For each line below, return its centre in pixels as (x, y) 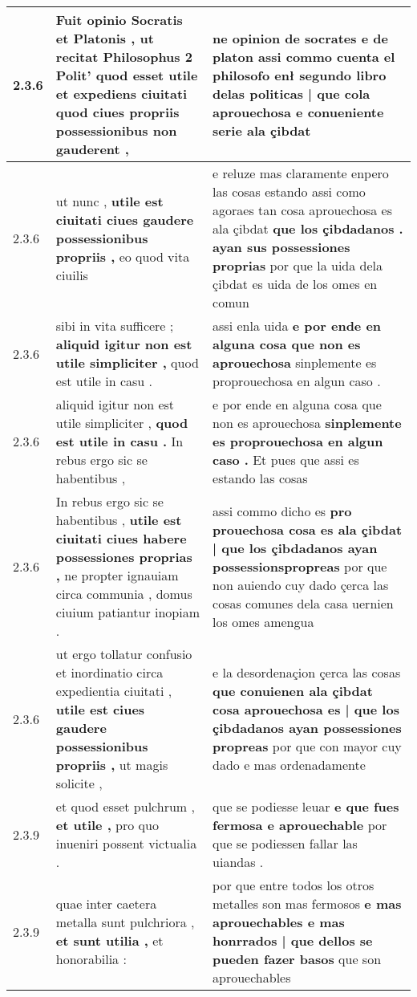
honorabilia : (91, 959)
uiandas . (238, 862)
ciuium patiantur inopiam (128, 612)
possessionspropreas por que (300, 566)
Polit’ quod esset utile (127, 75)
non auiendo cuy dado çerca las (301, 584)
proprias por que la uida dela (298, 265)
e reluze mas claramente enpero (301, 173)
